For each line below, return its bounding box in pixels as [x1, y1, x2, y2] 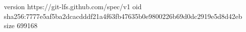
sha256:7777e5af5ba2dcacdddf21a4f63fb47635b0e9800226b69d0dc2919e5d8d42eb [4, 11, 243, 21]
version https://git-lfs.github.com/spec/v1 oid [4, 1, 142, 11]
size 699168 [4, 20, 38, 31]
